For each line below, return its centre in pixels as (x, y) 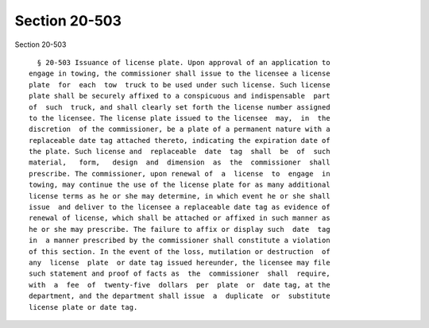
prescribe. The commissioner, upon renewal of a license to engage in (180, 174)
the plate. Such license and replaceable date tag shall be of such (180, 152)
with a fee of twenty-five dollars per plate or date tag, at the (180, 285)
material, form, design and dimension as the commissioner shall (180, 162)
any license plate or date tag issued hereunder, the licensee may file (180, 262)
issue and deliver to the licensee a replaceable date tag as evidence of (180, 207)
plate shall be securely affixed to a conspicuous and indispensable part (180, 96)
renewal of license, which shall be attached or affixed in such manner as (180, 218)
